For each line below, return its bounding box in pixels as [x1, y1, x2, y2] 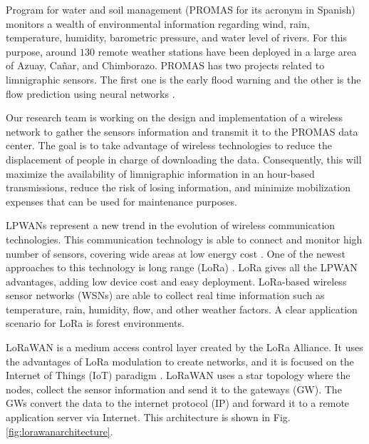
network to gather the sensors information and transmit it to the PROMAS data [6, 123, 358, 138]
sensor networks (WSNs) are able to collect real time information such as [6, 288, 325, 303]
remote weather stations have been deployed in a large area [98, 44, 357, 59]
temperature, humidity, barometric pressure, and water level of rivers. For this [6, 30, 347, 45]
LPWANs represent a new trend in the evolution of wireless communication [6, 218, 336, 233]
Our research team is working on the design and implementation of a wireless [6, 110, 343, 125]
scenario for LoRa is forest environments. [6, 316, 184, 331]
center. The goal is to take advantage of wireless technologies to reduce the [6, 138, 333, 153]
